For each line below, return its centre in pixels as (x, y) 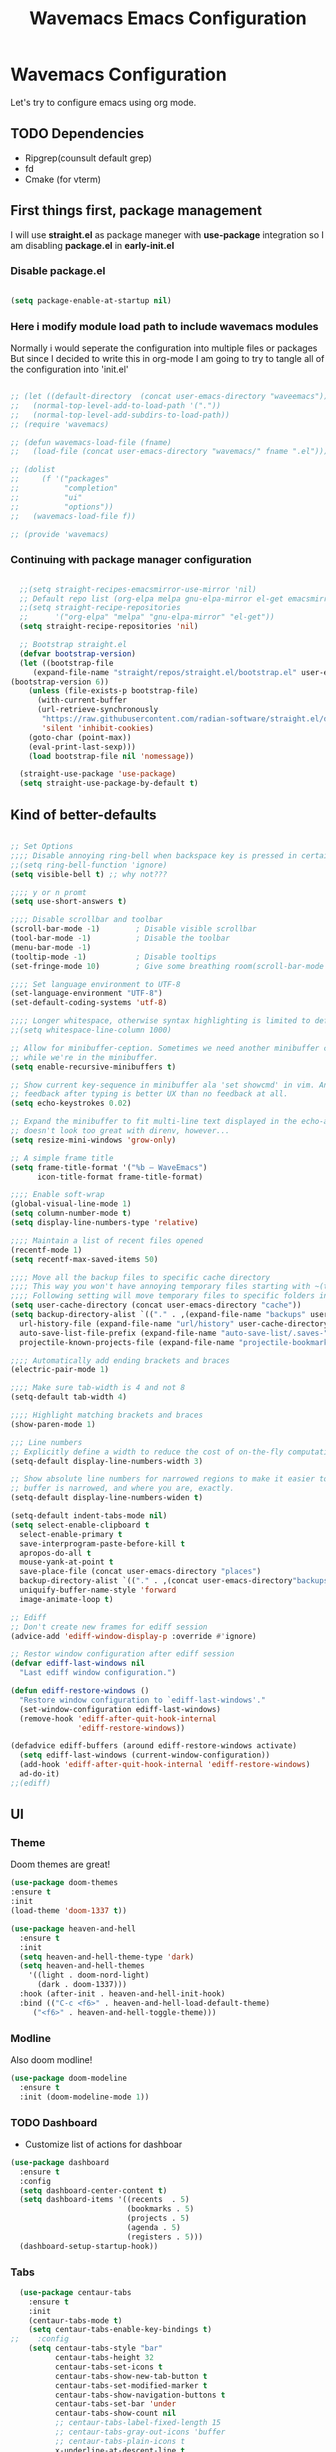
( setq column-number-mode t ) (71, 1213)
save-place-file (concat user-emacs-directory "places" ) (140, 1572)
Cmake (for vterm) (63, 179)
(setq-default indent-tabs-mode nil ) (89, 1516)
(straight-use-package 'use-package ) (98, 774)
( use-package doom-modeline (69, 2078)
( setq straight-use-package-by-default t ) (109, 783)
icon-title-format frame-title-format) (119, 1177)
